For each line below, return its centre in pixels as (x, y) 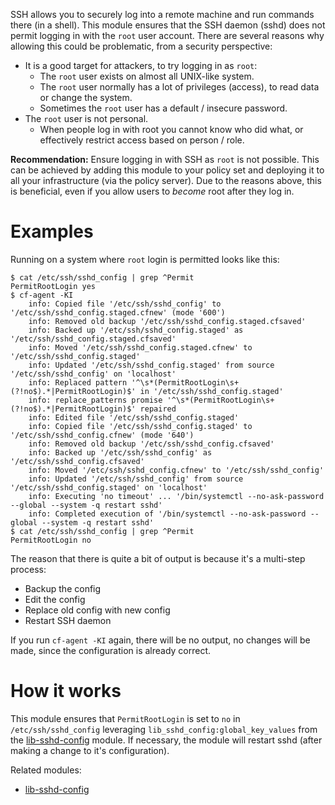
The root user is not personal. (86, 118)
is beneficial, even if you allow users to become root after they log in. (152, 191)
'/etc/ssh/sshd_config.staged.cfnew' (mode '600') (118, 312)
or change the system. (86, 97)
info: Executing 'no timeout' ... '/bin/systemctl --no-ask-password (176, 496)
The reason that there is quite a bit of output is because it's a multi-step (158, 558)
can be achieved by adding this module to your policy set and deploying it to (167, 170)
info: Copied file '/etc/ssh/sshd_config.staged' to (140, 426)
